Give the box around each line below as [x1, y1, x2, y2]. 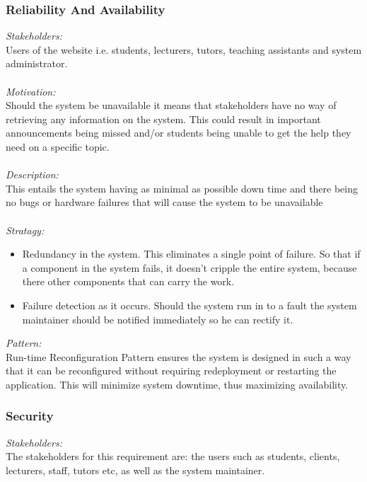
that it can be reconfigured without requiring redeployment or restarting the [6, 363, 337, 378]
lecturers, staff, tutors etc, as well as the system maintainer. [6, 462, 265, 477]
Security [6, 407, 54, 425]
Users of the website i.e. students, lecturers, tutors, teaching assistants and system [6, 42, 362, 57]
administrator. [6, 56, 68, 71]
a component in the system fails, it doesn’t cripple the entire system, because [22, 260, 357, 275]
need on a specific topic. [6, 139, 110, 154]
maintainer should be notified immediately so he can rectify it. [22, 311, 293, 326]
